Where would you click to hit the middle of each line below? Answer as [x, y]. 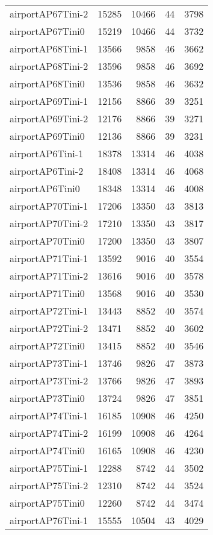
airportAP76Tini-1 [49, 520]
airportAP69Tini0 [47, 136]
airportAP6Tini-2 [47, 171]
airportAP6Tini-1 [47, 153]
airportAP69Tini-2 [49, 118]
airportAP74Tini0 [47, 450]
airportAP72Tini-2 [49, 328]
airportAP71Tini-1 [49, 258]
